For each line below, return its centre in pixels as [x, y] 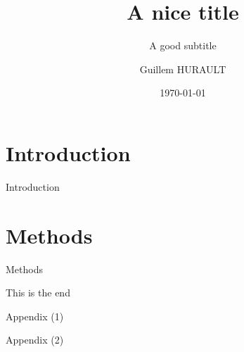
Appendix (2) [35, 340]
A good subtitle [183, 45]
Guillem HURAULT [183, 69]
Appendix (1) [35, 316]
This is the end [38, 293]
